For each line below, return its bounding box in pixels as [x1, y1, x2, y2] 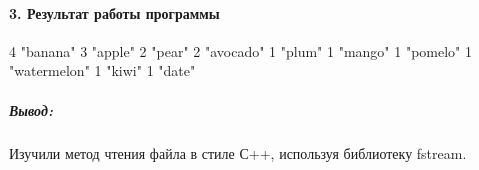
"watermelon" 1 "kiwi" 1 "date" [9, 60, 196, 81]
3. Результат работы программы [9, 2, 220, 23]
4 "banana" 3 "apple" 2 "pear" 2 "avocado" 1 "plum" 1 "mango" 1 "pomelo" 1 [9, 40, 472, 61]
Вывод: [9, 99, 53, 120]
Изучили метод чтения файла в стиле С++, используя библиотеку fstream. [9, 142, 467, 163]
